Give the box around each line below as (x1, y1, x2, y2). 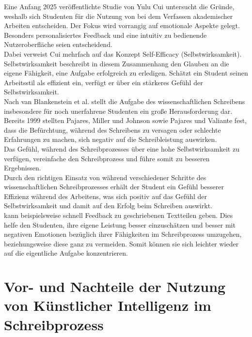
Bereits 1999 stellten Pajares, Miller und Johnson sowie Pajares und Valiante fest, (4, 115, 247, 125)
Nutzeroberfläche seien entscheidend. (4, 39, 112, 49)
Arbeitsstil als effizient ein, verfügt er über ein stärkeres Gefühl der (4, 77, 203, 87)
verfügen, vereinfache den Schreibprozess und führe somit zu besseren (4, 153, 210, 163)
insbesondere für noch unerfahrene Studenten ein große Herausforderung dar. (4, 106, 233, 116)
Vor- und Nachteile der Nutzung (4, 276, 226, 296)
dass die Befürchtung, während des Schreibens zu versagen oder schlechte (4, 124, 221, 135)
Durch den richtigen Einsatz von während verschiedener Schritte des (4, 172, 206, 182)
